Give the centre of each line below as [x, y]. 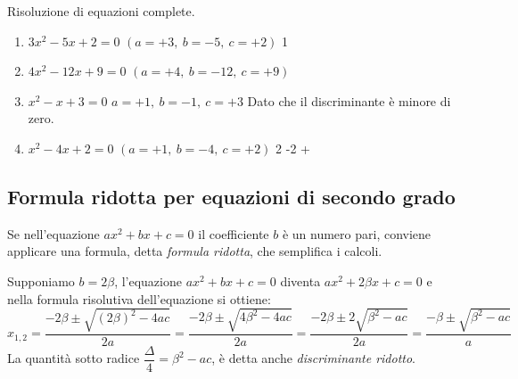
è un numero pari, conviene [357, 233]
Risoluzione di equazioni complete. [101, 11]
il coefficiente [234, 233]
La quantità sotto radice [74, 358]
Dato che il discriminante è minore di [349, 100]
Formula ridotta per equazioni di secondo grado [231, 196]
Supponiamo [41, 280]
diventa [300, 280]
